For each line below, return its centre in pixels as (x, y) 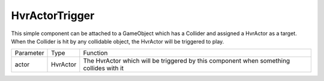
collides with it (103, 68)
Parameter (29, 53)
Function (95, 53)
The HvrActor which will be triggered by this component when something (187, 61)
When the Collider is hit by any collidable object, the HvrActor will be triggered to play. (118, 41)
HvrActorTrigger (53, 15)
